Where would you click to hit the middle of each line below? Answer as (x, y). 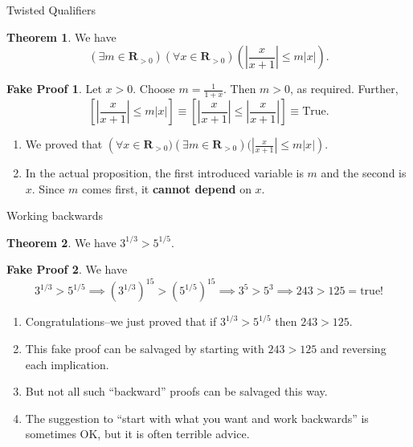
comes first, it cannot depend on (166, 188)
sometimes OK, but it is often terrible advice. (137, 434)
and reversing (353, 349)
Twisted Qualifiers (51, 10)
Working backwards (55, 215)
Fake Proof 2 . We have (67, 269)
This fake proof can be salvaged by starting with (145, 349)
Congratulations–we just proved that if (121, 321)
